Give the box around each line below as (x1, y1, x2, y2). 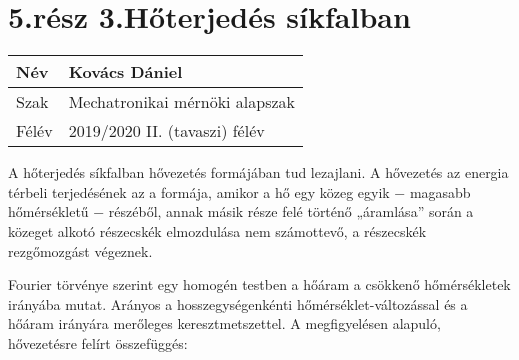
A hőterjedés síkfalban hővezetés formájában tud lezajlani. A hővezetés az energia (8, 162, 509, 183)
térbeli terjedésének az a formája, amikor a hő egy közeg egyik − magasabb (8, 181, 471, 202)
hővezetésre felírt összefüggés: (8, 332, 188, 353)
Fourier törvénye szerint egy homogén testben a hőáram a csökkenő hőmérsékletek (8, 274, 511, 295)
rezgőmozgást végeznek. (8, 240, 153, 261)
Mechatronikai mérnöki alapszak (68, 90, 296, 114)
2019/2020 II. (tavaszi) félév (68, 119, 265, 143)
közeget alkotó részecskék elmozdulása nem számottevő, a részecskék (8, 220, 427, 241)
